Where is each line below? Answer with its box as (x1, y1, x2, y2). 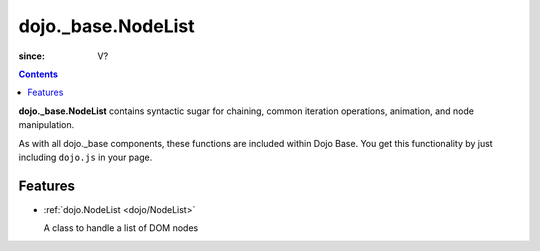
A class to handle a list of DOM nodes (43, 222, 199, 234)
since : (18, 50, 45, 62)
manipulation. (18, 119, 75, 131)
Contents (18, 68, 59, 80)
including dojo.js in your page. (18, 151, 153, 163)
